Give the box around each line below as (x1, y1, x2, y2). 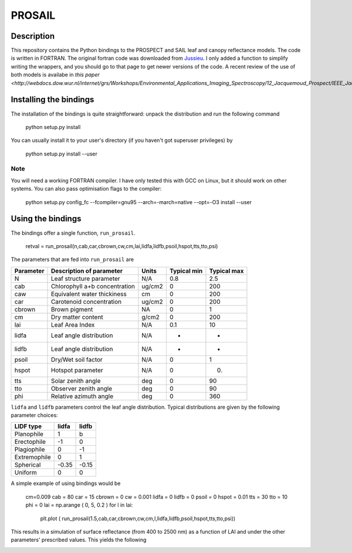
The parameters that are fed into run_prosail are (11, 256, 134, 263)
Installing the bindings (11, 94, 94, 105)
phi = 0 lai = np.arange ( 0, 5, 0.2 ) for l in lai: (25, 501, 133, 508)
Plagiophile (14, 446, 45, 454)
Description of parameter (50, 267, 123, 275)
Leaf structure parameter (50, 274, 120, 283)
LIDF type (14, 422, 42, 430)
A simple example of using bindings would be (11, 480, 121, 487)
